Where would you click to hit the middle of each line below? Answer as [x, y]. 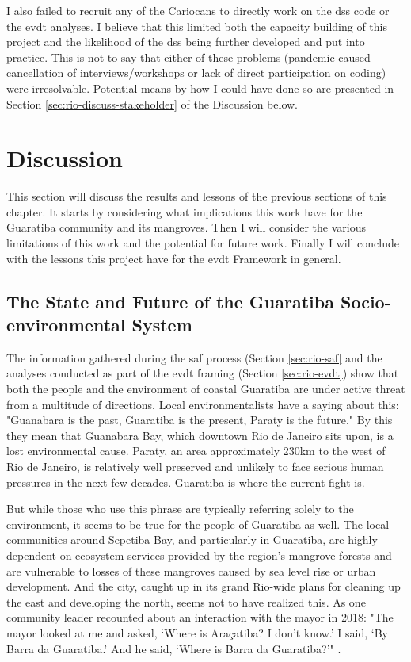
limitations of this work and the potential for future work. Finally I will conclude [203, 243]
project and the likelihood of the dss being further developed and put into [186, 42]
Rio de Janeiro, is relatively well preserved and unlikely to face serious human [195, 466]
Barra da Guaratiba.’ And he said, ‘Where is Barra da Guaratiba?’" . [174, 648]
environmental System [99, 325]
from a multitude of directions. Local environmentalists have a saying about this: [203, 404]
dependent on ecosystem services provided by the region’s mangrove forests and [199, 555]
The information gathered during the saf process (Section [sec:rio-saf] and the [194, 357]
